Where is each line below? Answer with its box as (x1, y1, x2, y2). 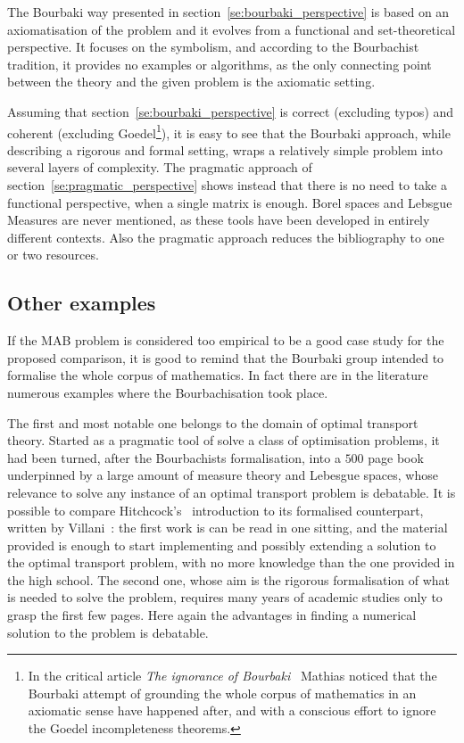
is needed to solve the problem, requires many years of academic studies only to (7, 588, 443, 607)
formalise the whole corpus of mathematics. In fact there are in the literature (7, 366, 428, 384)
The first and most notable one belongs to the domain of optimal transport (7, 413, 418, 432)
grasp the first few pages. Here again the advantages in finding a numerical (7, 606, 417, 624)
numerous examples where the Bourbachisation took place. (7, 383, 328, 401)
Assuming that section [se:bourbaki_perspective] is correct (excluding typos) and (7, 102, 454, 120)
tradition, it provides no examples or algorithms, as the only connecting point (7, 54, 432, 73)
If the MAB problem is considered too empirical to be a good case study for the (7, 331, 444, 350)
